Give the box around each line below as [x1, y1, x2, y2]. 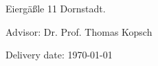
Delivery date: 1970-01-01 [5, 47, 113, 62]
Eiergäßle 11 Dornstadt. [5, 1, 106, 15]
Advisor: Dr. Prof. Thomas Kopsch [5, 24, 153, 38]
